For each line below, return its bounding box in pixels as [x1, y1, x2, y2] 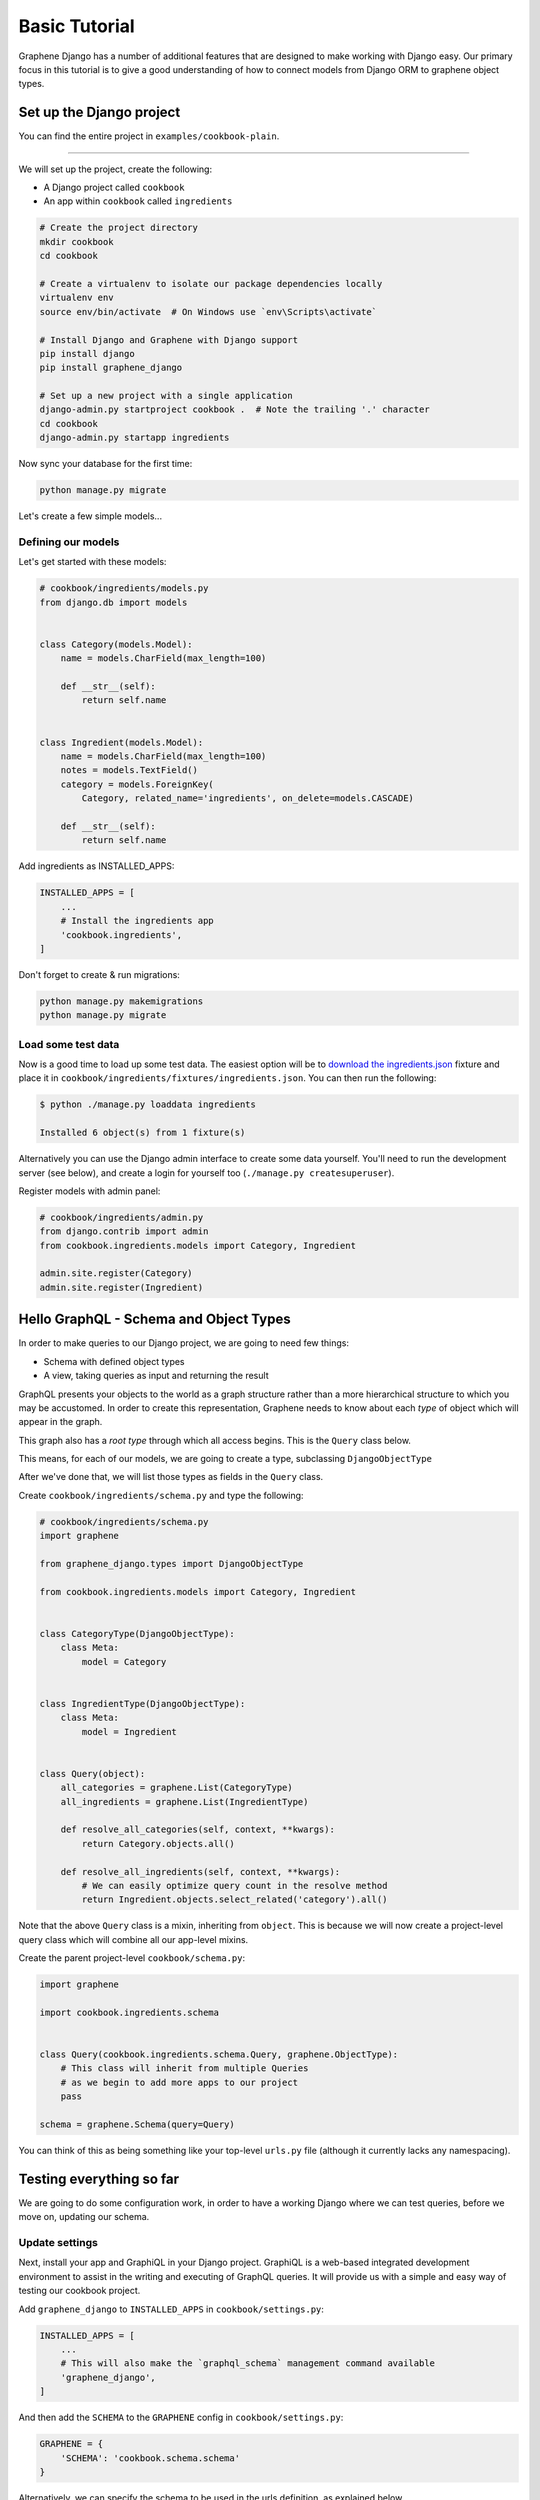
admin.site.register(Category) [39, 1268, 194, 1279]
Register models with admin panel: [18, 1185, 161, 1197]
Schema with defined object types [43, 1355, 185, 1367]
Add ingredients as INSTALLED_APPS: [18, 860, 175, 872]
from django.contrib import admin [39, 1226, 209, 1237]
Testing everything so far [18, 2170, 180, 2187]
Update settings [18, 2236, 99, 2250]
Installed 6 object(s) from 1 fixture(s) [39, 1127, 246, 1139]
